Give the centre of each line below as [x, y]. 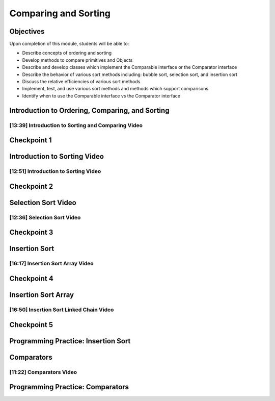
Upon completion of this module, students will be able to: [69, 44]
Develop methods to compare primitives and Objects [77, 60]
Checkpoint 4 [31, 278]
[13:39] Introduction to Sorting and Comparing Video [76, 125]
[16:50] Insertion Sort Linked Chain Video [62, 310]
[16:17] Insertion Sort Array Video [51, 264]
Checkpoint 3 [31, 232]
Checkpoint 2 [31, 186]
